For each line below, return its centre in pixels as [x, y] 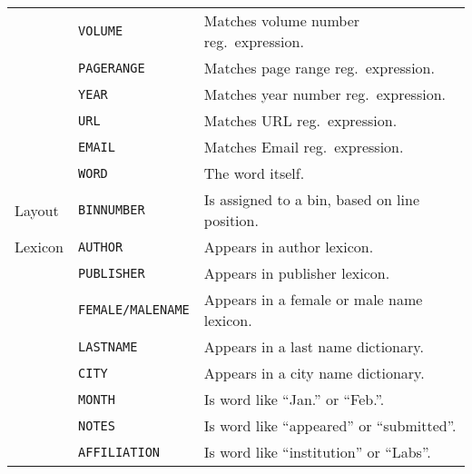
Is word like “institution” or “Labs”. [317, 452]
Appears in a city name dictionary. [314, 373]
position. [231, 220]
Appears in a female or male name [313, 299]
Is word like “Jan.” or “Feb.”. [294, 399]
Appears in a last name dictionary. [314, 346]
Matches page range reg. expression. [319, 68]
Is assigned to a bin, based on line [312, 199]
